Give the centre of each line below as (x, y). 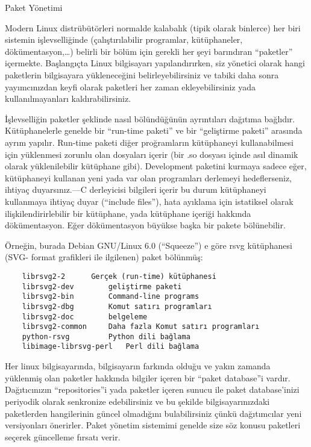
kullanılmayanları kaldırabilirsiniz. (68, 98)
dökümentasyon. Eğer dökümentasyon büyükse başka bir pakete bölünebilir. (145, 225)
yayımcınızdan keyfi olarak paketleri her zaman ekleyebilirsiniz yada (130, 86)
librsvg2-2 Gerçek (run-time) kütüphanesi (119, 276)
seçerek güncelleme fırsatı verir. (63, 436)
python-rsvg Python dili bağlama (106, 336)
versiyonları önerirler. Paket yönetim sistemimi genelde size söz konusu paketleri (153, 425)
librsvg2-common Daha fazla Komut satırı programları (141, 327)
